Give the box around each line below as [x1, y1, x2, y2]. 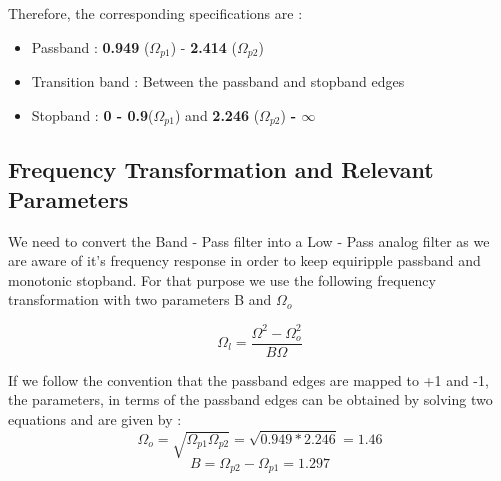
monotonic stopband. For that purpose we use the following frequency [8, 269, 436, 290]
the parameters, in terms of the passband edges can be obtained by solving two [8, 389, 493, 410]
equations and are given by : [8, 408, 182, 429]
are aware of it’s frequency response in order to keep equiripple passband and [8, 250, 481, 271]
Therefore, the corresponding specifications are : [8, 3, 303, 23]
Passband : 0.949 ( [31, 36, 150, 57]
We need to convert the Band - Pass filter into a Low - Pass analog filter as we [8, 230, 490, 251]
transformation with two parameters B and [8, 289, 272, 310]
